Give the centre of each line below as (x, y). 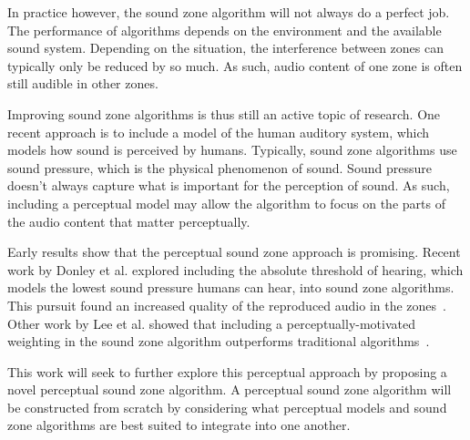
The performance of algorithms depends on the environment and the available (225, 30)
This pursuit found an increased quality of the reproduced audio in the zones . (227, 305)
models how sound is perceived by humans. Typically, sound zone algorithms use (232, 150)
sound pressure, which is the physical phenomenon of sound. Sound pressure (220, 167)
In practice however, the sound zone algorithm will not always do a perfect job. (229, 12)
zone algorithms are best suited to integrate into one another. (179, 425)
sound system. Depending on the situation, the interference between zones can (225, 48)
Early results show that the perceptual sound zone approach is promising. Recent (234, 252)
